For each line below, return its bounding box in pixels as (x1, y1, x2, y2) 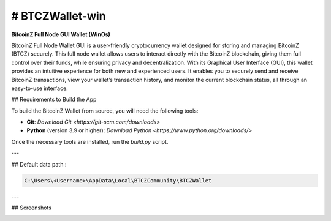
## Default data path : (11, 160, 67, 168)
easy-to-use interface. (11, 84, 69, 92)
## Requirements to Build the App (11, 96, 97, 103)
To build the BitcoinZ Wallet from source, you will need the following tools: (11, 107, 199, 114)
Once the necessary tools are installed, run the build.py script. (11, 138, 169, 145)
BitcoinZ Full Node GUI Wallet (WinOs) (11, 31, 110, 38)
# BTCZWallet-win (11, 9, 107, 23)
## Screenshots (11, 204, 52, 211)
